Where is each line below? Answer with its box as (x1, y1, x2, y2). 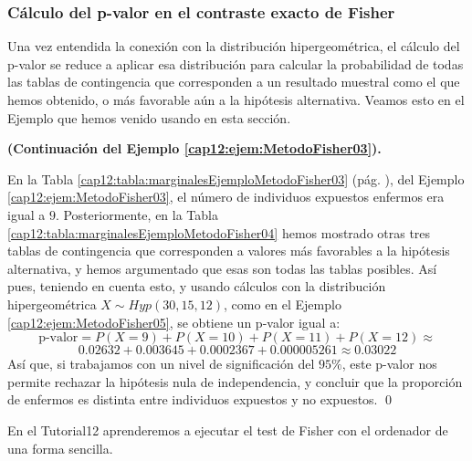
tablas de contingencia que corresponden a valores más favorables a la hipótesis (7, 241, 450, 260)
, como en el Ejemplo (224, 294, 341, 313)
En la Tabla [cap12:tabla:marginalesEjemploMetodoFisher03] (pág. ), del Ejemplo (7, 169, 465, 188)
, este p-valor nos (341, 354, 437, 373)
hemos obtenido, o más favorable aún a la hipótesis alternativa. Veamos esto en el (7, 90, 465, 109)
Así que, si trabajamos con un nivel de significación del (7, 354, 315, 373)
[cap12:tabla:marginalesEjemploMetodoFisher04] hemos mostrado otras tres (7, 223, 431, 242)
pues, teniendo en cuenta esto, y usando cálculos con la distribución (7, 277, 386, 296)
